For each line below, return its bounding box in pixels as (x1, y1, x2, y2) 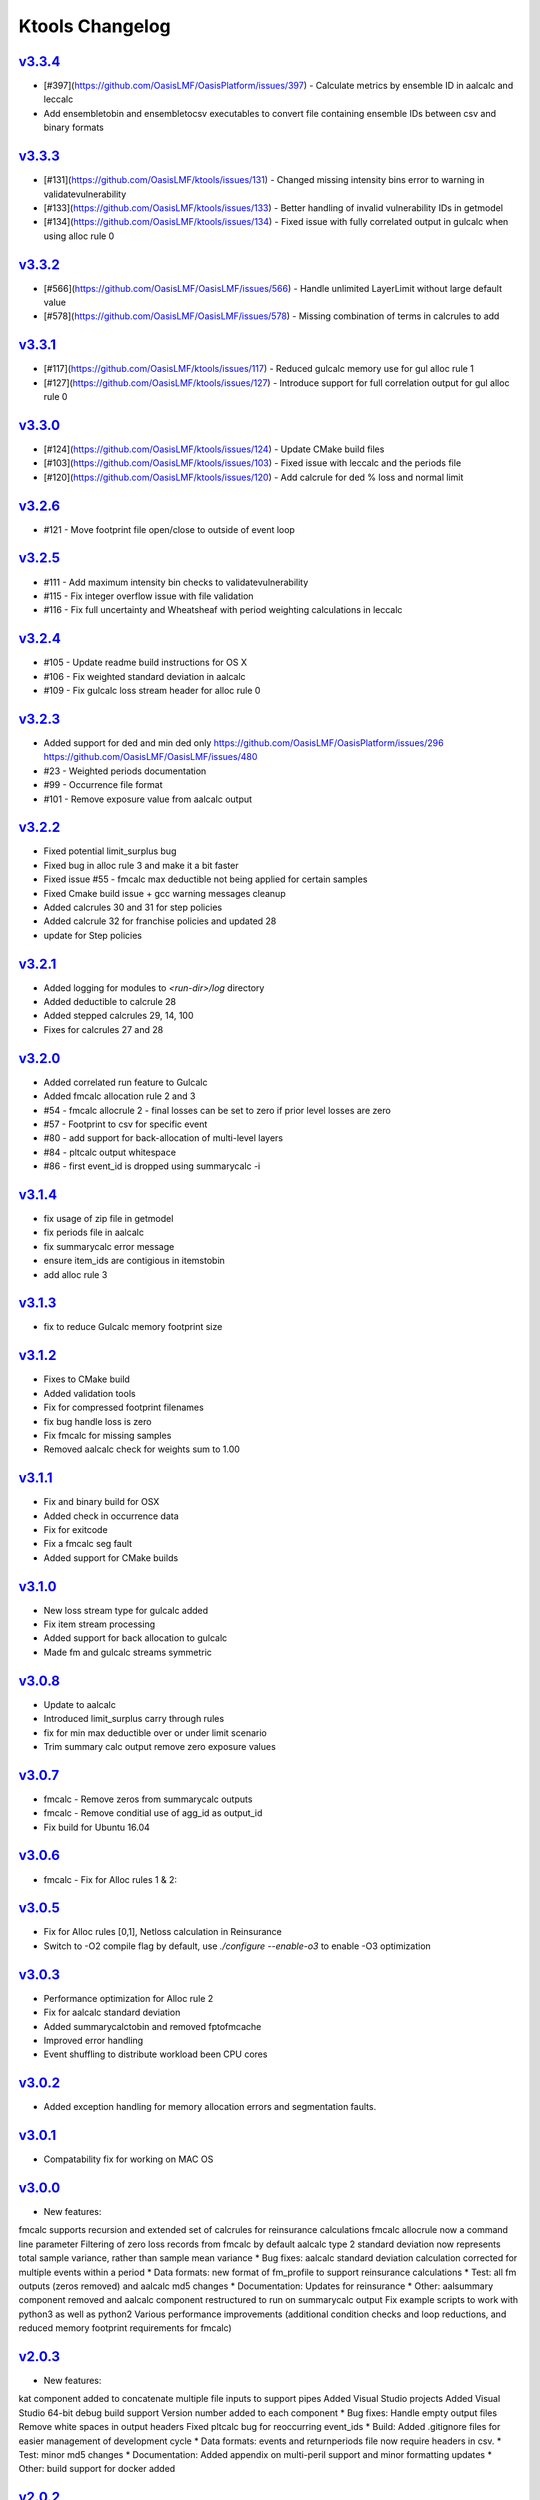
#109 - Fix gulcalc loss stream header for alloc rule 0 (43, 685, 261, 697)
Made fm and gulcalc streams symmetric (43, 1646, 212, 1658)
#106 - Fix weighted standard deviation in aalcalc (43, 670, 246, 682)
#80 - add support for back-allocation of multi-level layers (43, 1132, 284, 1144)
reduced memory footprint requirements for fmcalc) (18, 2322, 232, 2334)
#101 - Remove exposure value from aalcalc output (43, 793, 253, 805)
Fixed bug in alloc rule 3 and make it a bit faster (43, 859, 239, 871)
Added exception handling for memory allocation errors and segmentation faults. (43, 2101, 377, 2113)
